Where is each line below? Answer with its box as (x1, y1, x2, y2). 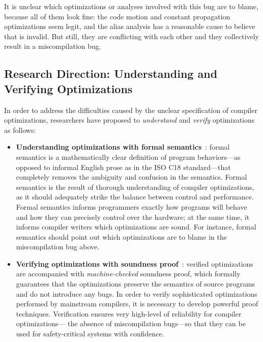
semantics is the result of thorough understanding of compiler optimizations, (16, 181, 254, 192)
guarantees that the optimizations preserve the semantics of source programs (16, 278, 255, 289)
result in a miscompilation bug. (4, 41, 101, 51)
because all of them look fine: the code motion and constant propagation (4, 11, 230, 21)
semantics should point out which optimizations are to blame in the (16, 231, 227, 242)
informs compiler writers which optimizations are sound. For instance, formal (16, 221, 256, 232)
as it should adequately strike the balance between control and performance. (16, 191, 254, 202)
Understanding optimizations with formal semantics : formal (16, 141, 230, 152)
